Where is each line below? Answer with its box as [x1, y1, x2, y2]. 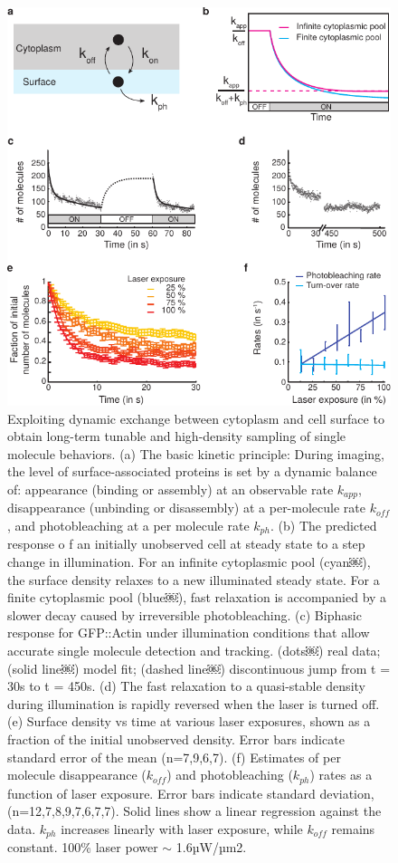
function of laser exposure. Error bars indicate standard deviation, [7, 783, 374, 802]
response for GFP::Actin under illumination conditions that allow [7, 623, 370, 642]
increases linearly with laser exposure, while [61, 819, 303, 838]
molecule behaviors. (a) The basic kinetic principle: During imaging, [7, 444, 384, 463]
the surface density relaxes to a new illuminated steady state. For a [7, 570, 380, 589]
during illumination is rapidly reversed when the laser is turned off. [7, 694, 380, 713]
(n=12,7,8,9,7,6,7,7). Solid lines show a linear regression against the [7, 801, 382, 820]
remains [331, 819, 375, 838]
